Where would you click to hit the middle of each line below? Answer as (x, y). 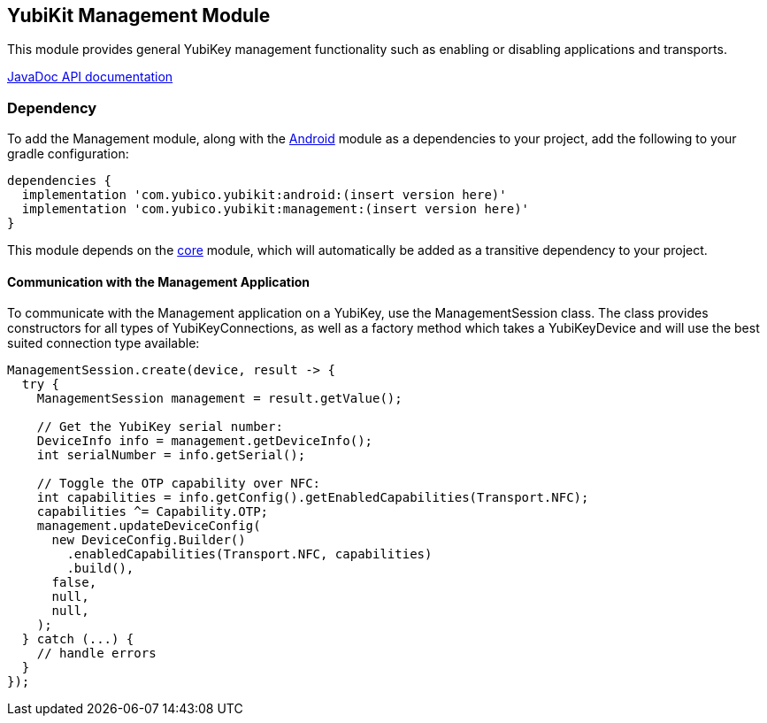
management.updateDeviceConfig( (149, 526)
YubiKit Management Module (139, 15)
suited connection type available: (104, 343)
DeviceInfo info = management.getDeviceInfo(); (205, 441)
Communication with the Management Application (159, 281)
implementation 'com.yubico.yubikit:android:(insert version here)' (264, 195)
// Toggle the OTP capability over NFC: (179, 484)
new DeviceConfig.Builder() (149, 540)
